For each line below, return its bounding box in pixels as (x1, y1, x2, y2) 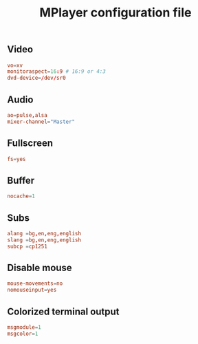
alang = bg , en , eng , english (7, 230, 81, 237)
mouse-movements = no (7, 280, 63, 287)
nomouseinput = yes (7, 287, 57, 294)
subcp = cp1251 (7, 243, 48, 250)
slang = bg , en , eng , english (7, 236, 81, 244)
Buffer (7, 174, 35, 186)
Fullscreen (7, 138, 54, 149)
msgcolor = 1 (7, 330, 38, 337)
